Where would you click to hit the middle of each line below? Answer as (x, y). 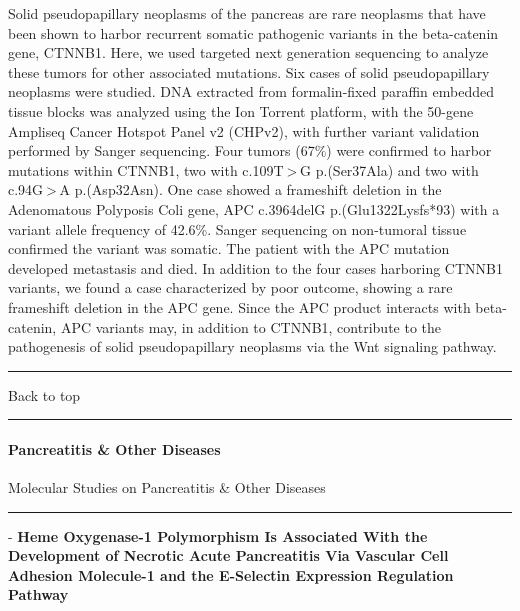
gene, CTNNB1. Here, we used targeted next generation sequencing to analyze (248, 52)
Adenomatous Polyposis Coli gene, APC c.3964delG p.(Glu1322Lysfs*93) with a (254, 208)
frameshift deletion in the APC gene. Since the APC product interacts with (239, 306)
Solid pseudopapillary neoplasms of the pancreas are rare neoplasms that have (247, 13)
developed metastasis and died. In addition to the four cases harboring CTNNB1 (255, 267)
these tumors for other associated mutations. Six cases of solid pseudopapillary (249, 71)
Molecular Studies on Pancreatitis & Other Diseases (167, 487)
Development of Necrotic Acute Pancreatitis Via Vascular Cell (228, 555)
